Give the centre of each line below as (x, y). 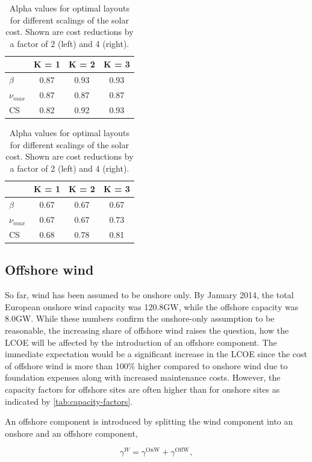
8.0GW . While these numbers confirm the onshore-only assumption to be (140, 318)
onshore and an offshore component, (71, 433)
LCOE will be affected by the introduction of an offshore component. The (141, 342)
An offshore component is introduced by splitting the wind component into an (149, 421)
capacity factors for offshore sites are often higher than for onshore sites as (142, 389)
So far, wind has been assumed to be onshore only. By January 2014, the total (149, 295)
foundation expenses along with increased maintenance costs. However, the (143, 377)
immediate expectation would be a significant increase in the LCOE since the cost (156, 354)
